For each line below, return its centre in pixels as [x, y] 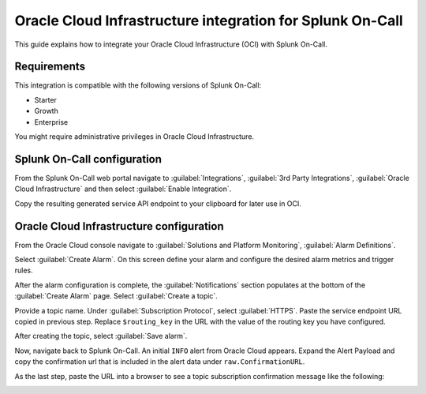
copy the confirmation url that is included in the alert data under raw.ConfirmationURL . [160, 362]
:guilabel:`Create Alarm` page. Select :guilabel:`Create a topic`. [116, 296]
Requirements [50, 67]
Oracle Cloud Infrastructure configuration [119, 226]
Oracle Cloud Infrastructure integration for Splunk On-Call [209, 21]
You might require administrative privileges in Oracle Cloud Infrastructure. [135, 137]
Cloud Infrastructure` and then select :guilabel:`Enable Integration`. [123, 189]
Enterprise [51, 122]
